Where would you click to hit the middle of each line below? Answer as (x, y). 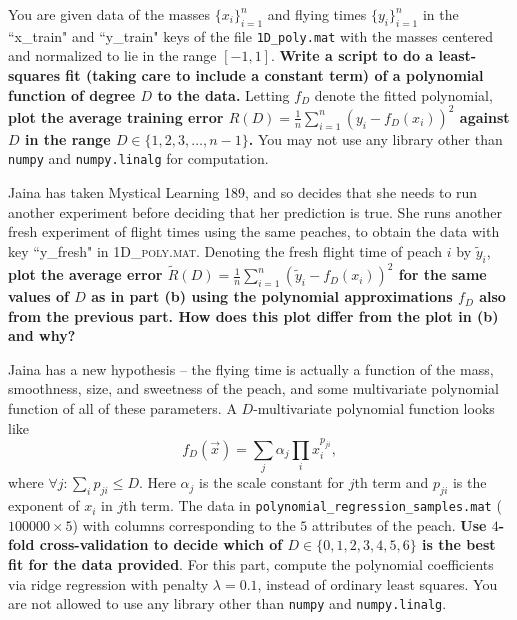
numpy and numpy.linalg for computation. (138, 158)
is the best (459, 544)
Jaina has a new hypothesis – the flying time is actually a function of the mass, (251, 368)
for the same (442, 274)
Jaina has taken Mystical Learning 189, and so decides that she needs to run (243, 191)
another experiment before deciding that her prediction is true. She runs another (255, 211)
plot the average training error (116, 116)
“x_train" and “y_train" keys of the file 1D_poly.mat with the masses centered (251, 35)
